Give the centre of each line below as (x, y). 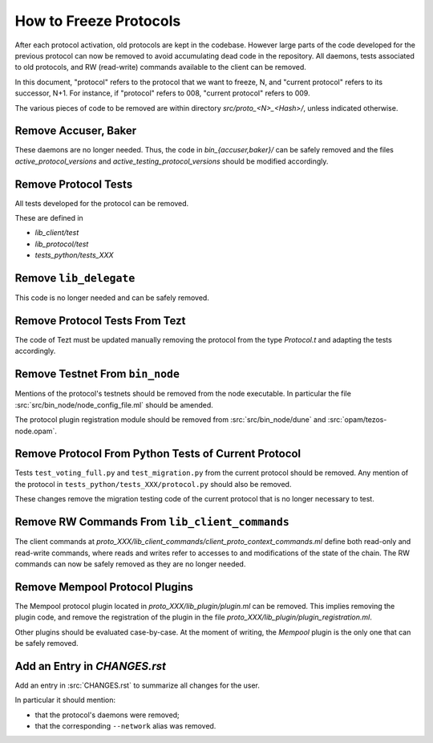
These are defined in (49, 218)
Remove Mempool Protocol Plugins (104, 587)
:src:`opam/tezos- (357, 420)
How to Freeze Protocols (98, 21)
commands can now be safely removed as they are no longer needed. (130, 564)
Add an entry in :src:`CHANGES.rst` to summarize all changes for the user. (138, 685)
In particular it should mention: (65, 700)
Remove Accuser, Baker (76, 131)
